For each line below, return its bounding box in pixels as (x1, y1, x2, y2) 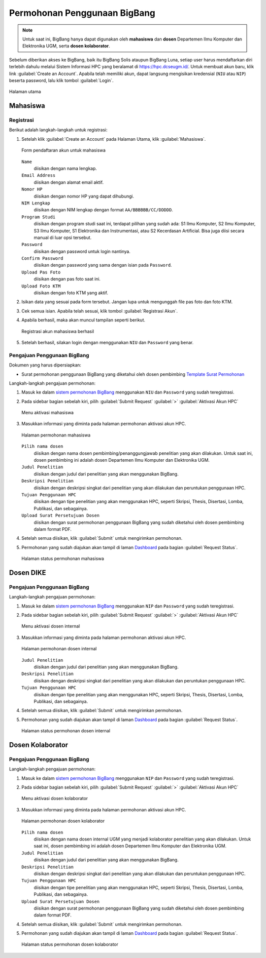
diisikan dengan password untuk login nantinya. (33, 248, 131, 254)
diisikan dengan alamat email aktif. (33, 179, 104, 185)
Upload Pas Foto (21, 269, 61, 275)
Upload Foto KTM (21, 283, 61, 289)
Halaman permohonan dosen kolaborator (21, 818, 105, 824)
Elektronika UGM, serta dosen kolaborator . (22, 43, 110, 49)
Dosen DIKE (9, 568, 46, 577)
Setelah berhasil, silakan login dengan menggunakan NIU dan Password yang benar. (21, 339, 194, 345)
